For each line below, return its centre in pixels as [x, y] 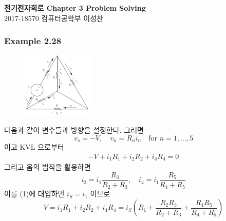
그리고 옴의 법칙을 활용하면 [48, 167]
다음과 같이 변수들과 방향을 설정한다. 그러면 [74, 130]
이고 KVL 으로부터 [34, 147]
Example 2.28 [33, 41]
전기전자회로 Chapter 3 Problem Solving [75, 8]
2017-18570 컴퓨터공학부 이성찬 [54, 18]
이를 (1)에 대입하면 [34, 194]
